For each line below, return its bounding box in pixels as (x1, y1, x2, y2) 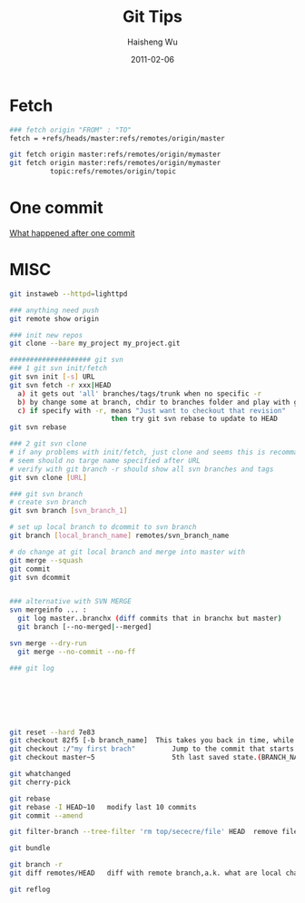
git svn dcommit (9, 573, 71, 582)
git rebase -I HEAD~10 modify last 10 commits (9, 802, 197, 811)
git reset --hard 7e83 (9, 728, 95, 737)
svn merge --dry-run (9, 638, 88, 648)
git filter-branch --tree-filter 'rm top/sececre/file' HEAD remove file (9, 828, 299, 837)
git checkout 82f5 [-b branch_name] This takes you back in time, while (9, 736, 295, 745)
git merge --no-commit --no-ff (17, 647, 136, 656)
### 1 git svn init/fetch (9, 364, 107, 373)
